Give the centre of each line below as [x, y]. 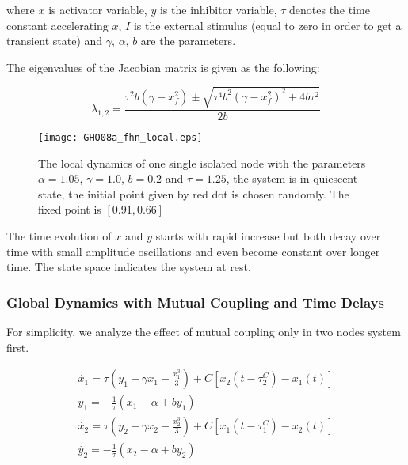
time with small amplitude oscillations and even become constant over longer [193, 251]
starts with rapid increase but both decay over [268, 235]
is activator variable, [98, 9]
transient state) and [55, 41]
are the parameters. [188, 41]
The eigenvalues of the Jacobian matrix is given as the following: [163, 67]
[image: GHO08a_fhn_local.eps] [120, 137]
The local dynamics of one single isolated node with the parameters [202, 163]
